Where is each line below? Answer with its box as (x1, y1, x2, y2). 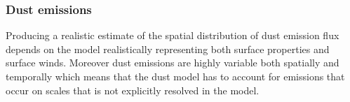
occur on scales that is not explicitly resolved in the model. (6, 82, 260, 97)
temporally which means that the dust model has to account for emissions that (6, 69, 345, 83)
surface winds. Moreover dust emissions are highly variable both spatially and (6, 55, 339, 70)
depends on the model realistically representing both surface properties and (6, 41, 330, 56)
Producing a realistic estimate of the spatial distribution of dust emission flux (6, 28, 339, 43)
